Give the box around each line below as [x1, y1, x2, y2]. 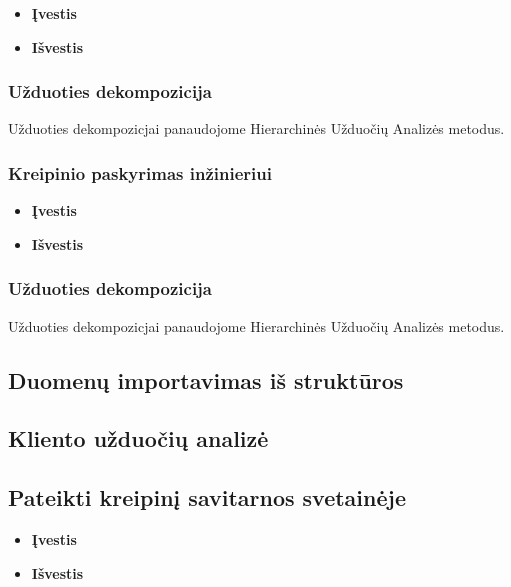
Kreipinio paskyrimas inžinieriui [8, 160, 272, 185]
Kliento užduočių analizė [8, 423, 269, 454]
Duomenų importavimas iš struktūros [8, 364, 404, 395]
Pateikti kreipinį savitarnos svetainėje [8, 482, 406, 513]
